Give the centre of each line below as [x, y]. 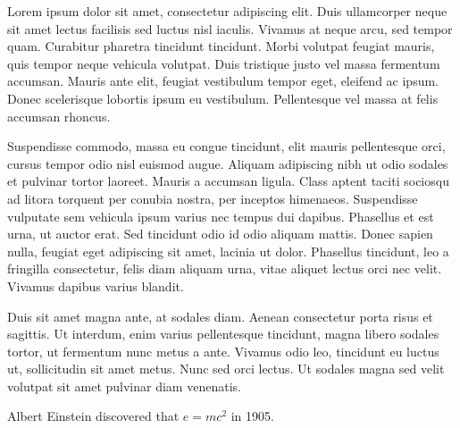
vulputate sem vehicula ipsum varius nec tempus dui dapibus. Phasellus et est [221, 216]
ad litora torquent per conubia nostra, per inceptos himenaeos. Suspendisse [213, 198]
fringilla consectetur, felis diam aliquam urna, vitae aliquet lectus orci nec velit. [225, 269]
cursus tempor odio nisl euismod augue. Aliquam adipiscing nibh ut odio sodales [228, 163]
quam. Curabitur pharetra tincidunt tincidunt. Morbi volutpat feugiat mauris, [221, 46]
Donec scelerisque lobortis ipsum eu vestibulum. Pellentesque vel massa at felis [223, 98]
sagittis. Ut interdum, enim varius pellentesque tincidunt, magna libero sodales [223, 334]
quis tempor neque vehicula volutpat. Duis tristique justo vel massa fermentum [224, 63]
